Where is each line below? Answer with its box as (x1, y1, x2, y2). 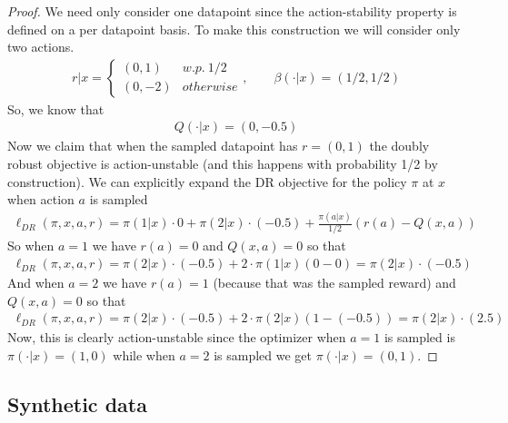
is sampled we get (214, 345, 312, 364)
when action (7, 190, 75, 209)
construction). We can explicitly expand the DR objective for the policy (7, 172, 407, 191)
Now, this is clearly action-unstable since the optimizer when (7, 328, 346, 347)
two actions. (7, 37, 75, 56)
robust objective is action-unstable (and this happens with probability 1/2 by (7, 154, 438, 173)
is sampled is (383, 328, 455, 347)
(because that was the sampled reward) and (213, 273, 456, 292)
